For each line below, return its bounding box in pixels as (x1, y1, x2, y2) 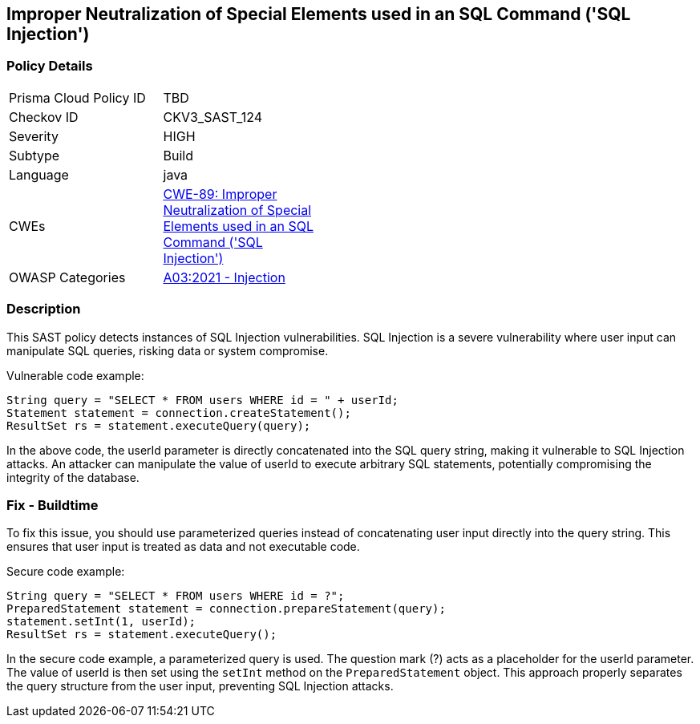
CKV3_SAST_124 (163, 108, 262, 125)
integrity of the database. (6, 470, 140, 484)
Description (6, 301, 81, 318)
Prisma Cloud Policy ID (9, 89, 146, 106)
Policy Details (6, 58, 93, 75)
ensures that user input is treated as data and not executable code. (6, 540, 360, 554)
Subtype (9, 147, 60, 164)
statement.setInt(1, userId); (6, 615, 196, 629)
